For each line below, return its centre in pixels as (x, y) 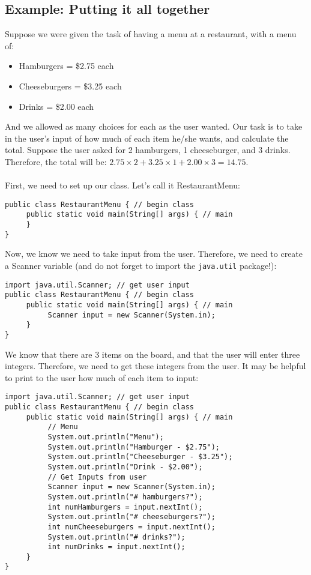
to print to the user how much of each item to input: (102, 377)
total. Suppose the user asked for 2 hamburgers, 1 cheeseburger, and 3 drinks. (148, 150)
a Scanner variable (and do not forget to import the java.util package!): (141, 265)
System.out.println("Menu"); (106, 437)
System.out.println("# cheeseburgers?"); (131, 517)
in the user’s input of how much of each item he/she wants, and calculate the (147, 138)
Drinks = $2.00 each (56, 106)
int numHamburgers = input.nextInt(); (125, 507)
